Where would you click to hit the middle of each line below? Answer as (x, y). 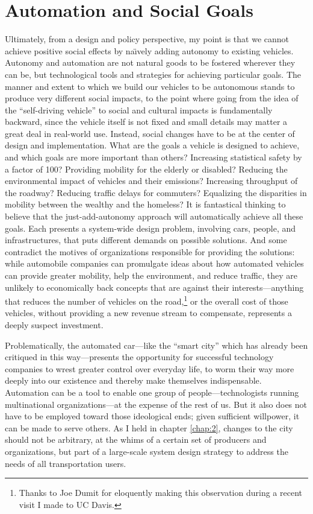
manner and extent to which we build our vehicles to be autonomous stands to (150, 86)
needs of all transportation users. (66, 463)
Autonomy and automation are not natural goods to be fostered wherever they (150, 62)
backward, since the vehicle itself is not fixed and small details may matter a (146, 122)
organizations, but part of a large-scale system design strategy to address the (147, 451)
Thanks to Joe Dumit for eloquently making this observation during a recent (160, 493)
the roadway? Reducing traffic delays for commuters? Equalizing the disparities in (156, 192)
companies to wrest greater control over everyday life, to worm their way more (150, 368)
